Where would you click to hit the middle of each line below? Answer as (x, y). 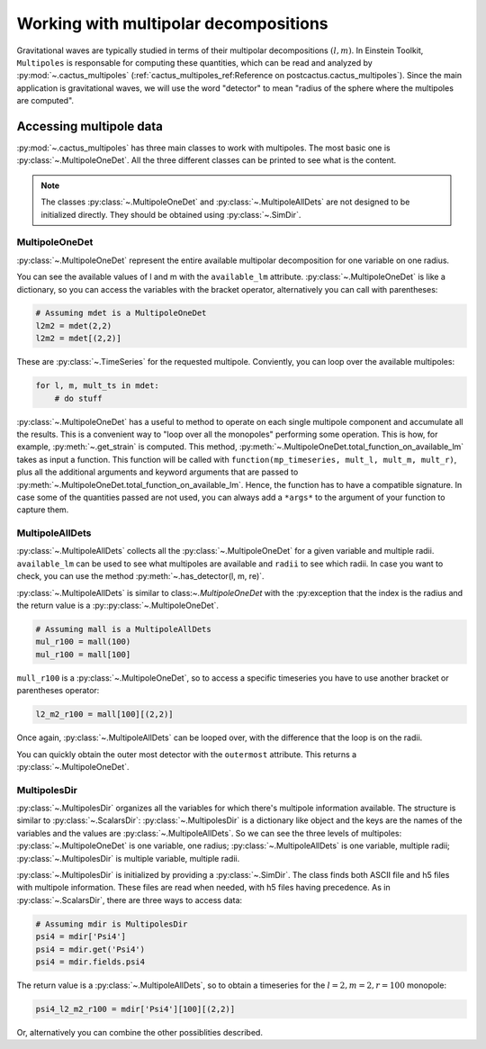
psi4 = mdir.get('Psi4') (90, 949)
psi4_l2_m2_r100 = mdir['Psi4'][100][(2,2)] (135, 1009)
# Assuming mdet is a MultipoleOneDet (121, 313)
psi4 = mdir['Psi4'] (81, 937)
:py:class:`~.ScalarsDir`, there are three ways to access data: (130, 900)
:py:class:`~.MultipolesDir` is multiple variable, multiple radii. (128, 858)
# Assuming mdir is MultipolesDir (112, 924)
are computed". (45, 101)
